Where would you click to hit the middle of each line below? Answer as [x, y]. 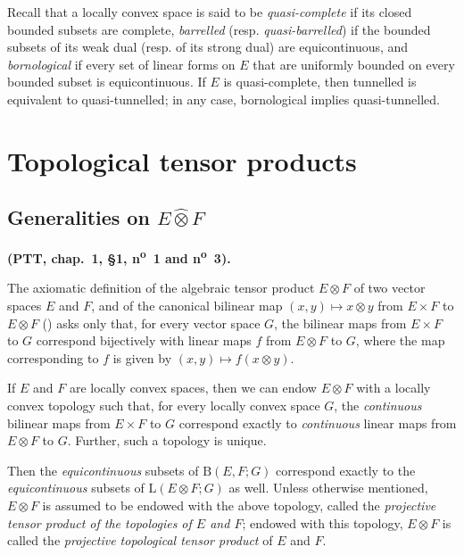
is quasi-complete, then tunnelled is [320, 82]
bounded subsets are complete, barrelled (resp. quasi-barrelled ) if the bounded [219, 29]
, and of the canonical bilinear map [187, 305]
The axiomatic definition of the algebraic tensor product [161, 288]
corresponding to [53, 357]
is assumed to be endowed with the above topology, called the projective [239, 505]
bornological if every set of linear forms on [121, 64]
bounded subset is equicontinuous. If [107, 82]
